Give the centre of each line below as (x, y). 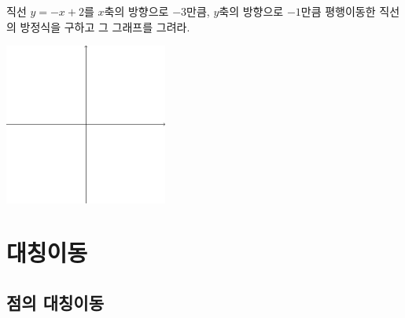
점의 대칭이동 (55, 302)
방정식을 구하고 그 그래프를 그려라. (105, 26)
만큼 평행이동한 (338, 11)
